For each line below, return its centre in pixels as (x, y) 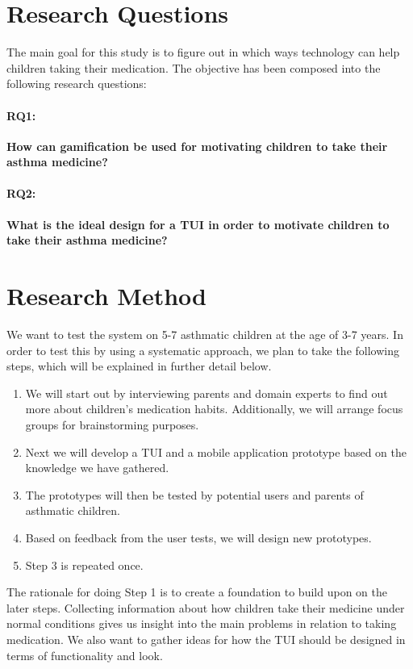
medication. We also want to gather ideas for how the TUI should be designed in (206, 639)
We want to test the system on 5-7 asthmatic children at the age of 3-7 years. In (205, 334)
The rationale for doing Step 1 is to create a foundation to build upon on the (197, 592)
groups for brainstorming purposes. (112, 424)
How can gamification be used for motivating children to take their (197, 146)
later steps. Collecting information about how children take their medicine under (206, 607)
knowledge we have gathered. (97, 468)
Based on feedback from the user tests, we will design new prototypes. (198, 537)
